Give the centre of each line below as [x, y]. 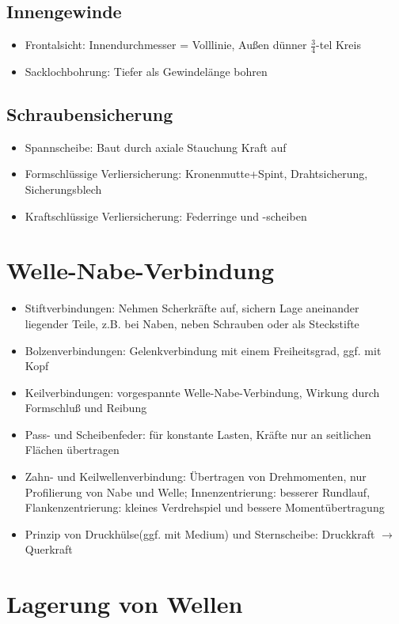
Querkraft [49, 549]
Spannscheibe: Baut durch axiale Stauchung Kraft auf [156, 147]
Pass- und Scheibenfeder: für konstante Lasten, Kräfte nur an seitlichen [198, 434]
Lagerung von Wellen [125, 604]
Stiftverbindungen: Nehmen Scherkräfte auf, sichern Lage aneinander [192, 308]
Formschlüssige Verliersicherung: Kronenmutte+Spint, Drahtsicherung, [196, 174]
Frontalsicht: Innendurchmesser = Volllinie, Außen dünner [166, 45]
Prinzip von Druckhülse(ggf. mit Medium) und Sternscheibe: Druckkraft [200, 533]
